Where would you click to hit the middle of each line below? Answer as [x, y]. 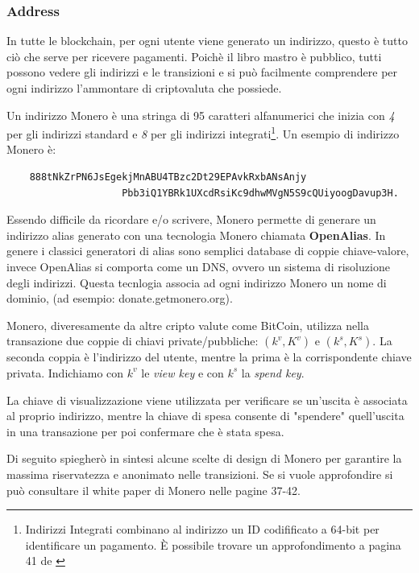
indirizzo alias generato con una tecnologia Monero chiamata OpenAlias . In [196, 235]
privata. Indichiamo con [65, 372]
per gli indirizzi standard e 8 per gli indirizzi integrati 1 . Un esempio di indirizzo [203, 132]
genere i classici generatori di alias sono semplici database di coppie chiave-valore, [208, 251]
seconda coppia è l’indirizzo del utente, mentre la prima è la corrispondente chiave [209, 357]
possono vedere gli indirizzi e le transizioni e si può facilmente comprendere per [202, 72]
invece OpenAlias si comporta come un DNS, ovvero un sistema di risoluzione [198, 266]
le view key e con [183, 372]
